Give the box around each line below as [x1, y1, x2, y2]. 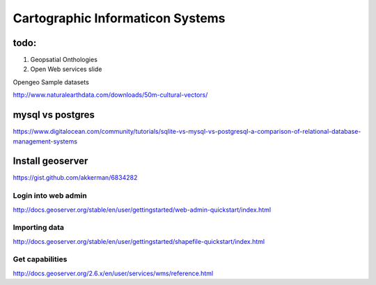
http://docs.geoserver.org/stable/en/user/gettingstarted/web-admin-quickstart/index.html [13, 206, 272, 214]
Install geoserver [13, 155, 88, 167]
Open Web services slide [30, 65, 102, 73]
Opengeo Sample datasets [13, 77, 90, 86]
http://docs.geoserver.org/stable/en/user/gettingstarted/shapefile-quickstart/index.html [13, 237, 265, 245]
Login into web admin [13, 191, 87, 201]
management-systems [13, 137, 78, 146]
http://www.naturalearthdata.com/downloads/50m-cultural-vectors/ [13, 91, 208, 99]
